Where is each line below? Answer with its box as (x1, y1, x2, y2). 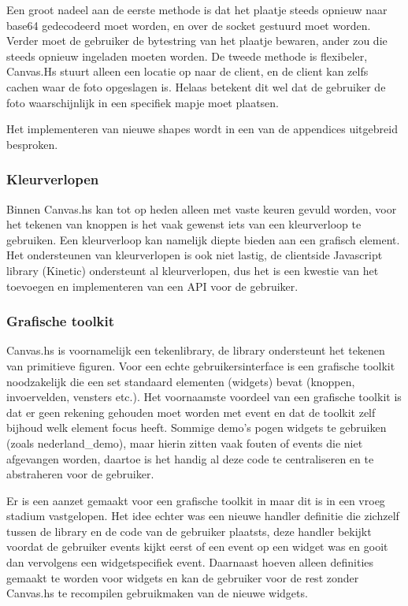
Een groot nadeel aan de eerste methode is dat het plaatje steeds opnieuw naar (6, 2, 388, 17)
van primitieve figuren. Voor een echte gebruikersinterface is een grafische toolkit (6, 357, 395, 374)
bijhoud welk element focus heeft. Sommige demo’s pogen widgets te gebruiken (6, 419, 387, 436)
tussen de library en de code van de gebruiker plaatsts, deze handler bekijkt (6, 522, 372, 539)
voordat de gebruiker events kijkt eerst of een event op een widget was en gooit (6, 538, 388, 555)
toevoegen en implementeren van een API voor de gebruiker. (6, 277, 299, 294)
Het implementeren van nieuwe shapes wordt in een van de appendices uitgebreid (6, 121, 398, 137)
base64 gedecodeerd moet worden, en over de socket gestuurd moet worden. (6, 17, 371, 33)
